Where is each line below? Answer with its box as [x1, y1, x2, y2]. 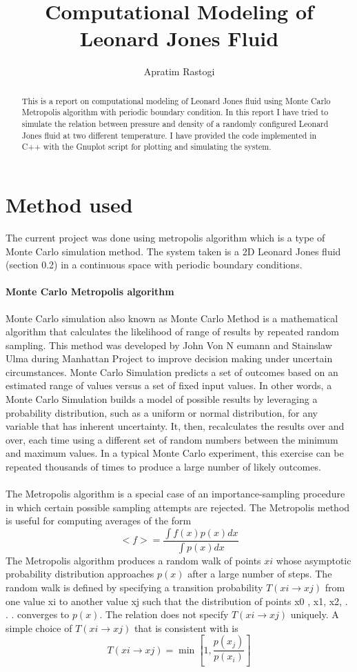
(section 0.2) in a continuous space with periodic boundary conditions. [6, 257, 303, 272]
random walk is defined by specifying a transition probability [6, 580, 263, 595]
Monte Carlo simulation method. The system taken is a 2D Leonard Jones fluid [6, 244, 341, 258]
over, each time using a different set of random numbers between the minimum [6, 432, 338, 446]
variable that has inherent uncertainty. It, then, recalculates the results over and [6, 419, 345, 433]
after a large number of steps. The [187, 566, 332, 581]
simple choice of [6, 620, 72, 635]
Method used [6, 190, 133, 218]
